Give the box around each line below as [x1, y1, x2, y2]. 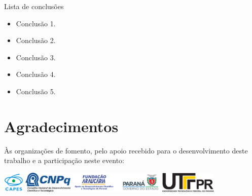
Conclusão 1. [16, 18, 56, 28]
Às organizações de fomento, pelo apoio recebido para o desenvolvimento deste [4, 145, 248, 155]
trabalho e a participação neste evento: [4, 155, 124, 166]
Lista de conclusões [4, 1, 64, 11]
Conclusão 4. [16, 69, 56, 80]
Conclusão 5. [16, 86, 56, 96]
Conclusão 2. [16, 35, 56, 46]
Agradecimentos [4, 115, 119, 136]
